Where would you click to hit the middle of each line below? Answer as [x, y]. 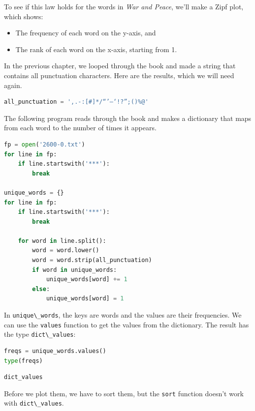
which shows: [24, 16]
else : [41, 289]
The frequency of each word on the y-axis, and [86, 33]
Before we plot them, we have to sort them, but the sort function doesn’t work [124, 393]
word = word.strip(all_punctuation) [92, 260]
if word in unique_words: [75, 270]
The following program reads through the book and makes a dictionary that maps [128, 118]
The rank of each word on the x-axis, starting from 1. [96, 49]
